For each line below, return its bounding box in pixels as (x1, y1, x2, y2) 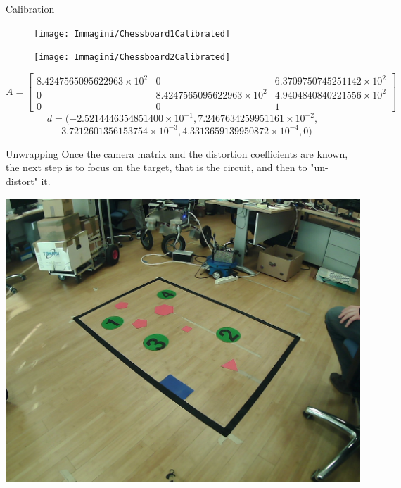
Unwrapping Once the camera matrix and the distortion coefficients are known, (6, 146, 348, 161)
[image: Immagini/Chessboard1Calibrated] (34, 28, 231, 39)
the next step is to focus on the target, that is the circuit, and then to (6, 160, 307, 175)
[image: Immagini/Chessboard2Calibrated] (34, 52, 231, 63)
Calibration (6, 1, 55, 15)
